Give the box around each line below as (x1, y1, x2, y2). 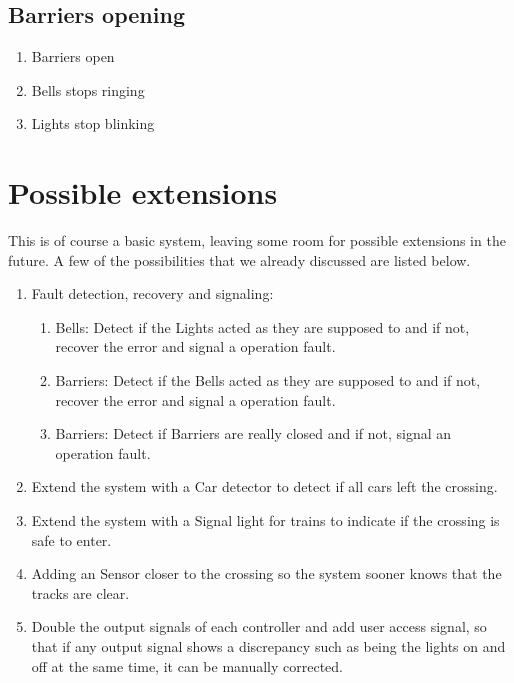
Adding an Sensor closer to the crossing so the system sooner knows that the (31, 563, 502, 584)
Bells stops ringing (31, 79, 145, 100)
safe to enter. (31, 529, 112, 550)
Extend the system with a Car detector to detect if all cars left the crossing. (31, 476, 498, 497)
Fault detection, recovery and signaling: (31, 283, 274, 304)
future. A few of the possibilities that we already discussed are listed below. (8, 249, 471, 270)
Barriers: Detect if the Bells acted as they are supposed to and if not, (55, 370, 481, 391)
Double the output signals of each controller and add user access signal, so (31, 616, 487, 637)
